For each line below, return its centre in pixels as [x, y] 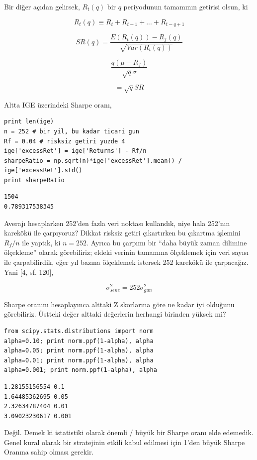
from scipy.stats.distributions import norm [79, 331]
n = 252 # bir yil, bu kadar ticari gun [72, 131]
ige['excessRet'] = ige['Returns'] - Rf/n [75, 151]
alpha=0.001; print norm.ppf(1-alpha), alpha [81, 370]
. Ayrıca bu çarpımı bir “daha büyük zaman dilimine [167, 242]
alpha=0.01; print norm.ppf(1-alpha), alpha [79, 360]
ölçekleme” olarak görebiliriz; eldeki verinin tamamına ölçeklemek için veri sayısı [126, 252]
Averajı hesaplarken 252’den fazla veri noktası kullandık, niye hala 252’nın [117, 223]
